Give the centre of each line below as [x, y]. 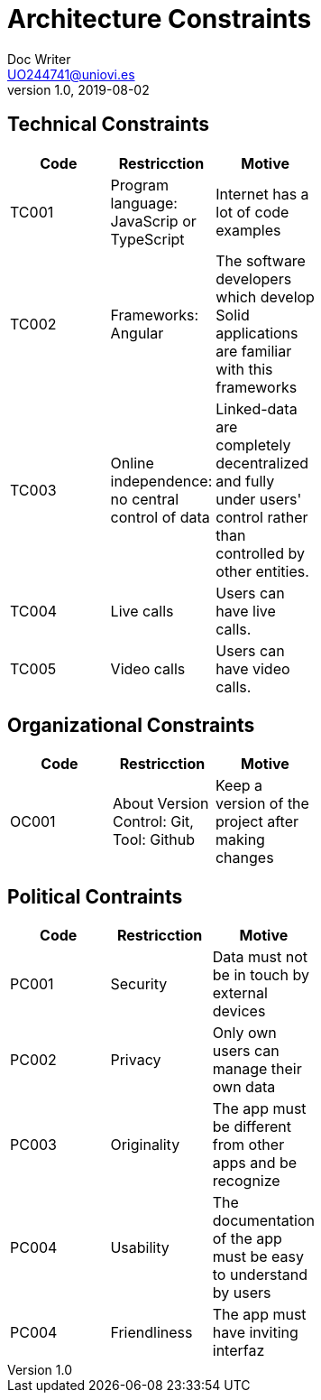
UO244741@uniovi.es [71, 74]
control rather [262, 517]
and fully [245, 481]
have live [246, 611]
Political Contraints [95, 896]
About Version [160, 804]
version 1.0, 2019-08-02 [78, 89]
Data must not [260, 957]
